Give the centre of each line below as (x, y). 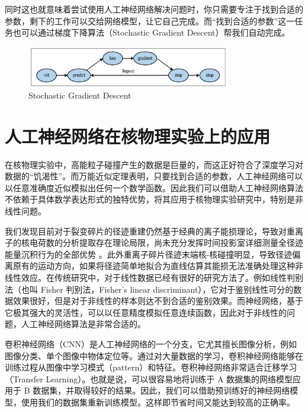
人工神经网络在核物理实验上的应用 (138, 136)
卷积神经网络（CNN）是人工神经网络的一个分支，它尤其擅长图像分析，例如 (151, 343)
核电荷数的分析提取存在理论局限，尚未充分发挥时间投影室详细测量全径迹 (162, 243)
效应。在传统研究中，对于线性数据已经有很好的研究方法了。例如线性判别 (162, 277)
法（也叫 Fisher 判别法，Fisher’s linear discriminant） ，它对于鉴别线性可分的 (149, 289)
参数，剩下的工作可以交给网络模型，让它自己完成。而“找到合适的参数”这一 (150, 20)
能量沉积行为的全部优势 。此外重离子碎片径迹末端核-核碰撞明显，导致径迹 (149, 254)
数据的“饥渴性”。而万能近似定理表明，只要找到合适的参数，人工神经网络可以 (154, 176)
